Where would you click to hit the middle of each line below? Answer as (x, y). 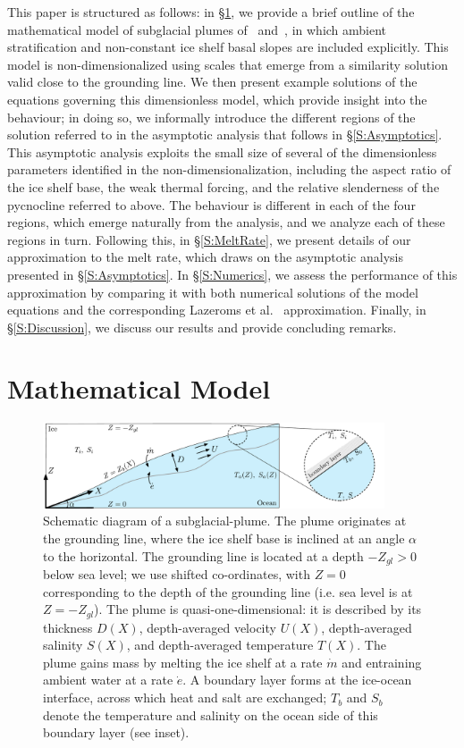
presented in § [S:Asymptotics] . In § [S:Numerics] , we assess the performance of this (232, 274)
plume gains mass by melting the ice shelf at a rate (183, 662)
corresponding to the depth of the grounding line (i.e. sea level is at (228, 591)
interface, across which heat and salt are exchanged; (185, 698)
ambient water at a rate (108, 680)
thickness (68, 627)
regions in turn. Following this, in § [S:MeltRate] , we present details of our (209, 239)
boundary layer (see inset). (116, 732)
